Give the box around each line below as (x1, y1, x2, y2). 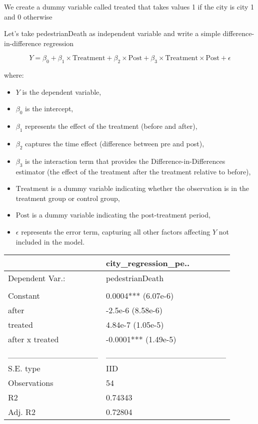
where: (4, 70, 24, 80)
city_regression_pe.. (106, 257, 190, 269)
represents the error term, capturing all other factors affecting (21, 226, 210, 237)
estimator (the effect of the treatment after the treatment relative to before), (15, 166, 251, 176)
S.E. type (8, 362, 40, 374)
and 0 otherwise (4, 11, 52, 22)
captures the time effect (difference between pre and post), (25, 138, 204, 148)
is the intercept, (25, 103, 73, 114)
